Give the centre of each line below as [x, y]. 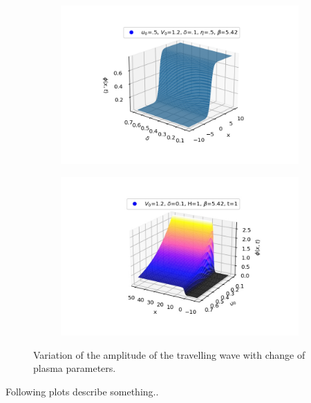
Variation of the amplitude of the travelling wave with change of [169, 354]
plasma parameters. [75, 368]
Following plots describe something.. [82, 392]
